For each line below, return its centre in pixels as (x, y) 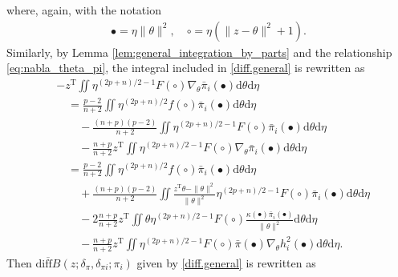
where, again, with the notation (84, 10)
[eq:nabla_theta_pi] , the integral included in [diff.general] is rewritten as (186, 68)
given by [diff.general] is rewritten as (226, 262)
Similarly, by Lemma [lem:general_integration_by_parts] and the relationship (199, 52)
